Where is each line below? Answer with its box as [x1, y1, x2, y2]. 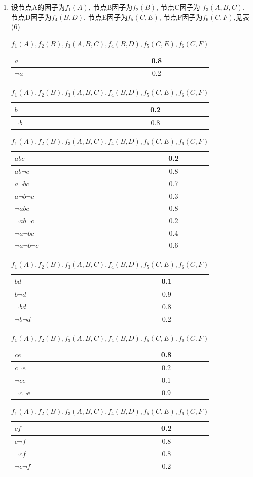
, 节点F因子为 [159, 11, 203, 22]
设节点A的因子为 [11, 2, 65, 12]
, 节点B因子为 [88, 2, 133, 12]
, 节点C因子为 [156, 2, 200, 12]
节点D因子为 [11, 11, 52, 22]
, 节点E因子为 [84, 11, 128, 22]
